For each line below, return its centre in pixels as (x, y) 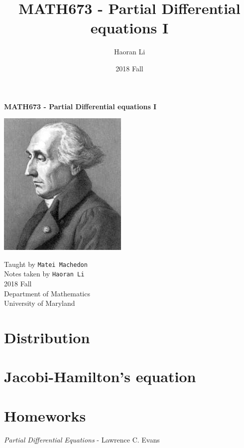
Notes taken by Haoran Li (44, 274)
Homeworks (45, 415)
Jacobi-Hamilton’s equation (100, 376)
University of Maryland (40, 303)
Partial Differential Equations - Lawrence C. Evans (82, 439)
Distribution (47, 337)
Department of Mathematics (47, 293)
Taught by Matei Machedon (46, 264)
